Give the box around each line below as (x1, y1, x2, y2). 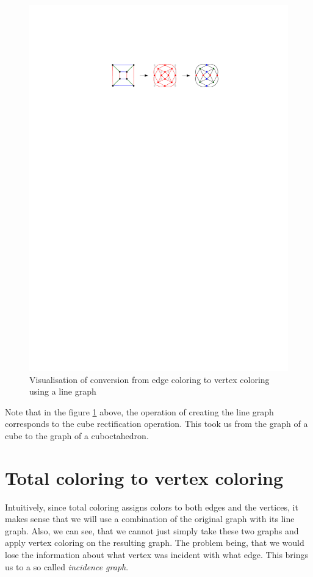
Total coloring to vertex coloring (5, 465, 284, 490)
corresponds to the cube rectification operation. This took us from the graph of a (5, 417, 308, 430)
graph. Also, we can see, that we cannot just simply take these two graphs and (5, 524, 299, 537)
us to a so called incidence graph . (5, 560, 129, 573)
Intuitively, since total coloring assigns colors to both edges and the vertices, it (5, 500, 298, 513)
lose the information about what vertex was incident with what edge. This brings (5, 548, 309, 561)
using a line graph (29, 385, 96, 398)
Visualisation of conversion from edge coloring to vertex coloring (29, 373, 270, 385)
